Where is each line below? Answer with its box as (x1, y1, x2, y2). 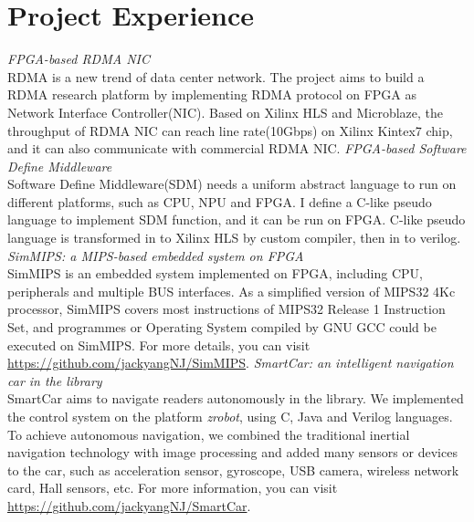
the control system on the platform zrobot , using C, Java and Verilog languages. (7, 407, 453, 425)
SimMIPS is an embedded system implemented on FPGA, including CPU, (7, 264, 423, 283)
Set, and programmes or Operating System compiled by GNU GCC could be (7, 318, 437, 337)
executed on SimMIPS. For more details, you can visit (7, 335, 311, 354)
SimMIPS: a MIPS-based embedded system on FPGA (7, 245, 304, 265)
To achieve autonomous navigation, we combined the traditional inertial (7, 424, 410, 444)
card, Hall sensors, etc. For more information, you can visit (7, 478, 338, 497)
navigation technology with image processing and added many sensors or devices (7, 443, 458, 462)
